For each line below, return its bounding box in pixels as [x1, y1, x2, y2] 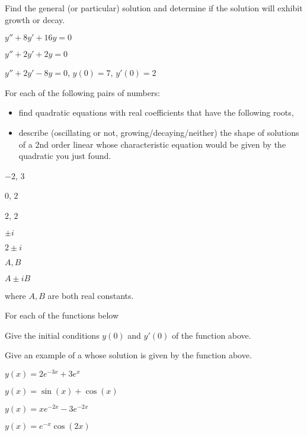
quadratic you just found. [18, 149, 111, 162]
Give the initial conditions [5, 329, 100, 341]
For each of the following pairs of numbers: [5, 86, 160, 98]
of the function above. [171, 329, 251, 341]
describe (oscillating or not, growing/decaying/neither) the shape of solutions [18, 126, 299, 138]
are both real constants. [47, 289, 134, 301]
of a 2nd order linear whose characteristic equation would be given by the [18, 138, 286, 150]
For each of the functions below [5, 309, 119, 322]
